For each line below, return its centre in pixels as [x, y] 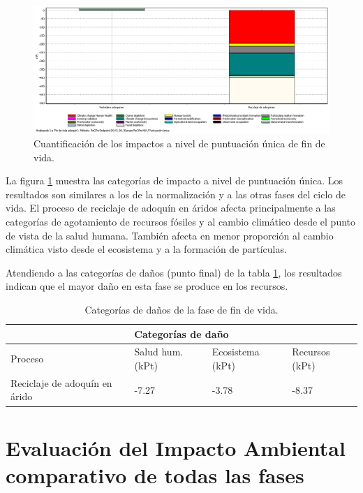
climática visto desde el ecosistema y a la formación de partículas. [146, 249]
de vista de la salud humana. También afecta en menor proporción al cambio [170, 235]
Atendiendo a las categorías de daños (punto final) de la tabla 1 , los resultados [174, 272]
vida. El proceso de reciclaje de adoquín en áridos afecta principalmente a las [171, 208]
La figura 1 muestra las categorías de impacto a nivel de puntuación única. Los [175, 181]
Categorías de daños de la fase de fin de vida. [181, 309]
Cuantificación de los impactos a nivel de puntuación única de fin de [179, 144]
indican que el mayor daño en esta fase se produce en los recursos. [147, 286]
